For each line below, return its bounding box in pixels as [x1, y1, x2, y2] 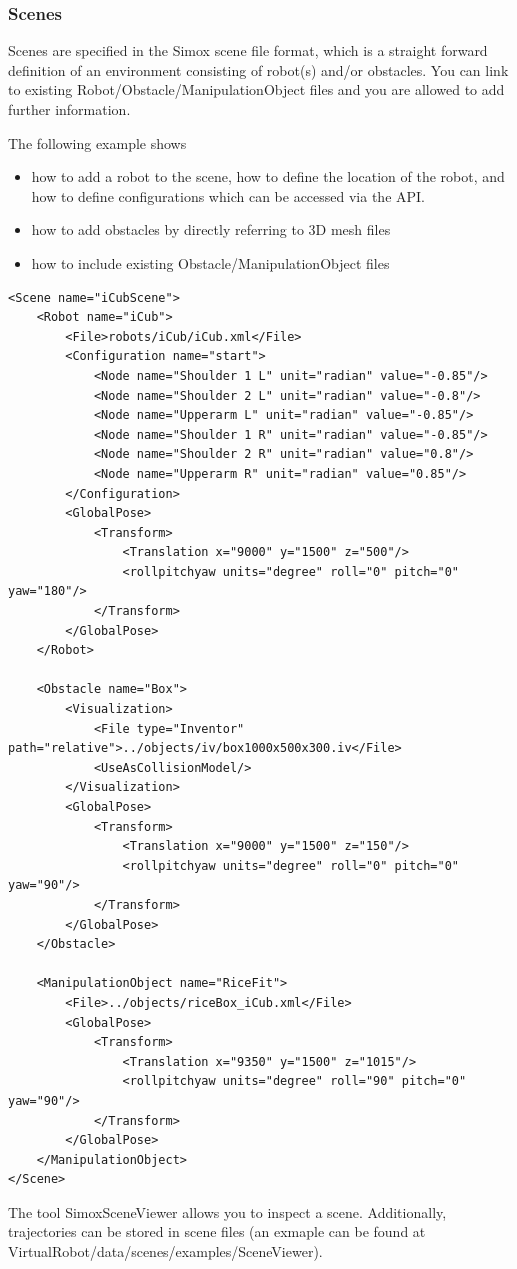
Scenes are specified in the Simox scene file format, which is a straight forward [8, 40, 488, 61]
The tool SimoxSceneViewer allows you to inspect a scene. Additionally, [8, 1201, 447, 1222]
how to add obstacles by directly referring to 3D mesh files [31, 219, 391, 240]
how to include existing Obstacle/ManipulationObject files [31, 252, 390, 273]
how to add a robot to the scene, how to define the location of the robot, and [31, 166, 505, 187]
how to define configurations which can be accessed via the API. [31, 185, 426, 206]
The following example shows [8, 132, 187, 153]
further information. [8, 99, 131, 119]
